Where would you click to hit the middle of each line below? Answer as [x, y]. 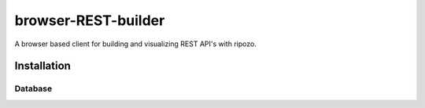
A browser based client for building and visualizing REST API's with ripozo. [136, 44]
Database [33, 88]
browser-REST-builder [90, 20]
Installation [42, 66]
